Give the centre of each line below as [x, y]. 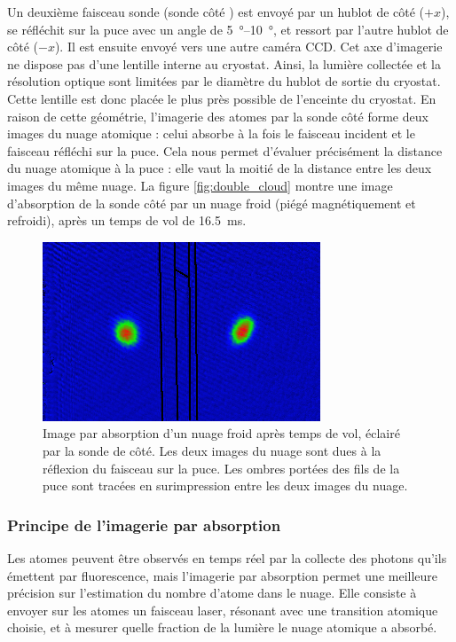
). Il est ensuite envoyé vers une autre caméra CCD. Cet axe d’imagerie [248, 47]
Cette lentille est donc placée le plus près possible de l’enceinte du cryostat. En [222, 98]
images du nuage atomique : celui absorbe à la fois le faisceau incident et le [211, 133]
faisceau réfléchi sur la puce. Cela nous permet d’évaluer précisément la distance [225, 150]
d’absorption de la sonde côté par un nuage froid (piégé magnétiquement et [212, 203]
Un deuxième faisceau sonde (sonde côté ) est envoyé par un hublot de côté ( [216, 12]
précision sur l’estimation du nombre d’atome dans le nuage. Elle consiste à [212, 593]
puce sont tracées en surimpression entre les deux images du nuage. [225, 485]
